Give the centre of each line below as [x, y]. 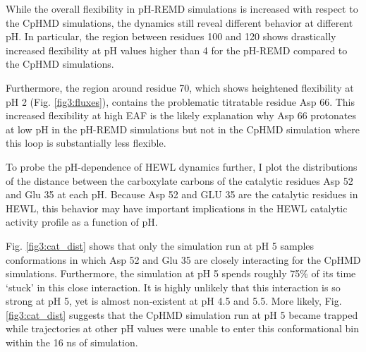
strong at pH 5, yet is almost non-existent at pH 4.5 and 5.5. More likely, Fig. [174, 301]
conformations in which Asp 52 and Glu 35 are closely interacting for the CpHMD [183, 259]
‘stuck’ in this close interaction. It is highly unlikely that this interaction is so [173, 287]
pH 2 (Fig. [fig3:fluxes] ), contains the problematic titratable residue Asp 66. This [181, 101]
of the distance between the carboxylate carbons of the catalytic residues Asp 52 [179, 180]
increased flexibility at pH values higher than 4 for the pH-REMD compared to [177, 50]
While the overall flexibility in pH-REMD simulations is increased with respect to [182, 8]
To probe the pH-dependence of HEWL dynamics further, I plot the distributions [182, 166]
